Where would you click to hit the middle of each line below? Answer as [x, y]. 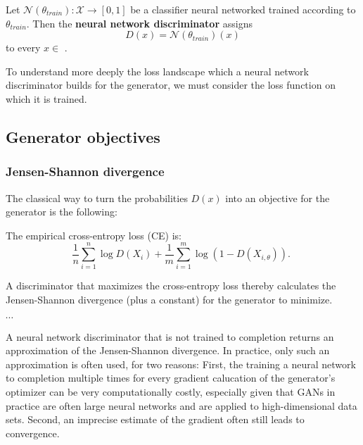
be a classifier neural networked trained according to [243, 9]
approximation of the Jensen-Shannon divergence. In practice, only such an [168, 350]
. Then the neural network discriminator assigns [139, 23]
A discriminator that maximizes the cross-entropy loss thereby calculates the [171, 286]
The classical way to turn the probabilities [97, 198]
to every [23, 48]
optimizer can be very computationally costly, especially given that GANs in [171, 392]
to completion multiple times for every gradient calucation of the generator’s [171, 378]
